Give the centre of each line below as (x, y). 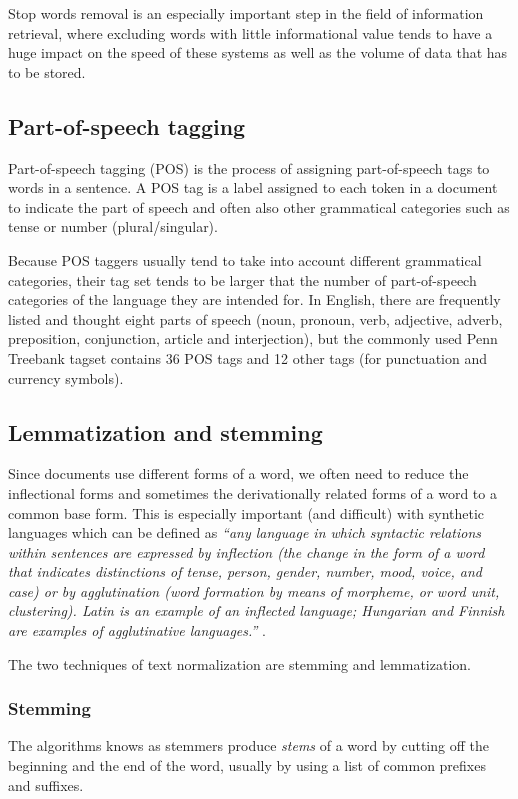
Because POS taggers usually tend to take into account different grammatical (245, 259)
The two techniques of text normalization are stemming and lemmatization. (239, 663)
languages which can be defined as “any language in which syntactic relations (244, 532)
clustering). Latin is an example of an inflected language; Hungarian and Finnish (256, 610)
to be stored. (47, 71)
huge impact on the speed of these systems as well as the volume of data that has (258, 52)
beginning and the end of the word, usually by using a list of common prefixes (247, 765)
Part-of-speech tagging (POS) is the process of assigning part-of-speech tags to (249, 167)
